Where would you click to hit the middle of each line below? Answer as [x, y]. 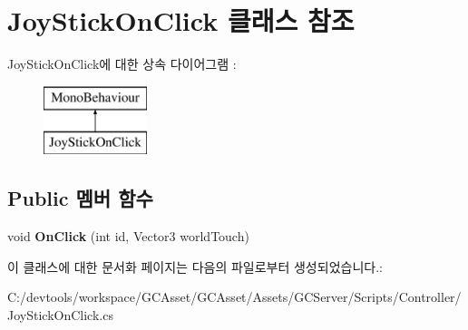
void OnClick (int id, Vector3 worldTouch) [128, 236]
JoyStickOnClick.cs [60, 314]
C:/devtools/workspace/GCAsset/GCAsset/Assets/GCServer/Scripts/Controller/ [234, 297]
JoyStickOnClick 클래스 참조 [181, 20]
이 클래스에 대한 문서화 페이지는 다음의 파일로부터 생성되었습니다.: [195, 266]
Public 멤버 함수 [80, 198]
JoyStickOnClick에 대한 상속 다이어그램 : [122, 64]
